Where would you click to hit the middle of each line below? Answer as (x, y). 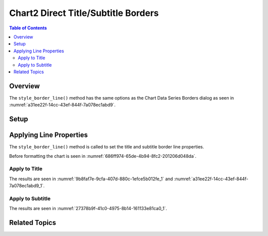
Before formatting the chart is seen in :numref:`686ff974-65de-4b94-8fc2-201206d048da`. (103, 156)
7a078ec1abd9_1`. (27, 186)
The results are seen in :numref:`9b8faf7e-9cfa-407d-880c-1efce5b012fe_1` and (91, 179)
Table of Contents (28, 28)
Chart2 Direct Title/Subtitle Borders (84, 13)
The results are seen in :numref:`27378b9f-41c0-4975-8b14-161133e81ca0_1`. (88, 209)
